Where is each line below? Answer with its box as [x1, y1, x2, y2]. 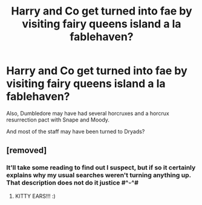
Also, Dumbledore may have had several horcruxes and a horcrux [6, 109, 169, 117]
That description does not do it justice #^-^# [6, 178, 139, 187]
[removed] [6, 145, 47, 155]
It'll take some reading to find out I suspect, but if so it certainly [6, 163, 196, 172]
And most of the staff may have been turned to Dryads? [6, 128, 145, 135]
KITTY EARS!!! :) [15, 192, 56, 200]
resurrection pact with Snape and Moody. [6, 116, 110, 123]
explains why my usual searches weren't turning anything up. [6, 171, 192, 180]
